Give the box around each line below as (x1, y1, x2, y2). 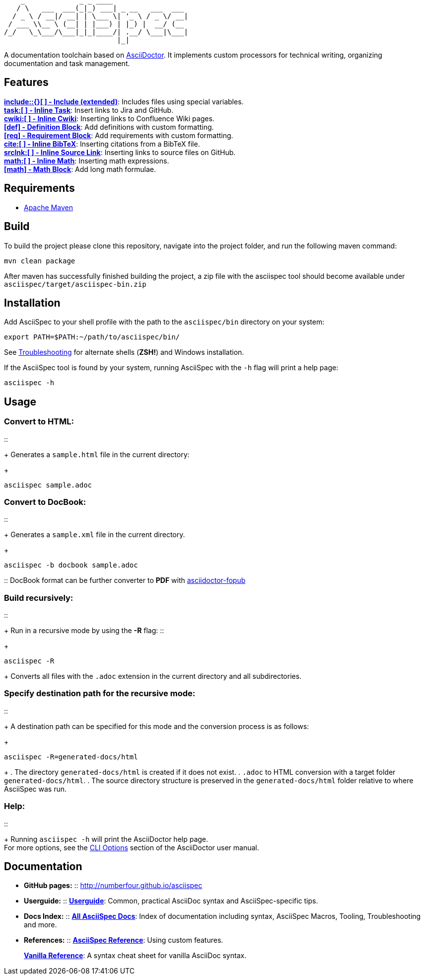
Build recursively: (4, 592, 73, 603)
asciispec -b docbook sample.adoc (4, 561, 138, 570)
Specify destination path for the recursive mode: (4, 688, 196, 699)
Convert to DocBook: (4, 496, 86, 507)
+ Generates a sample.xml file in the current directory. (4, 530, 185, 539)
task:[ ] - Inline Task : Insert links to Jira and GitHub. (4, 105, 174, 114)
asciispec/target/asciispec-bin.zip (4, 280, 146, 288)
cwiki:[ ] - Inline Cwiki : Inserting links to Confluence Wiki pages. (4, 114, 214, 123)
